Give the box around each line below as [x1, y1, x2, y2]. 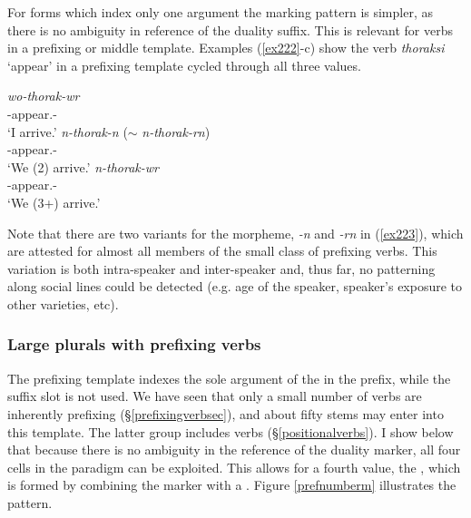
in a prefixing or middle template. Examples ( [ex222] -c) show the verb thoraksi [7, 38, 445, 57]
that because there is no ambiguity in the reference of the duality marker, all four [7, 440, 461, 459]
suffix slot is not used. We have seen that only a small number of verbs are [7, 386, 422, 406]
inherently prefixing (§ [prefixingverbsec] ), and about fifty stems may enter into [7, 404, 444, 423]
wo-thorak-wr [7, 86, 80, 105]
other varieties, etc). [7, 294, 119, 313]
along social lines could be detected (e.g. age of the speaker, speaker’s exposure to [7, 277, 463, 296]
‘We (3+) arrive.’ [7, 192, 101, 211]
